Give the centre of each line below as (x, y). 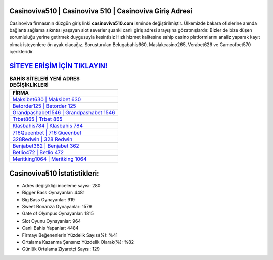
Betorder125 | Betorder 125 (44, 106)
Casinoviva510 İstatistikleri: (54, 173)
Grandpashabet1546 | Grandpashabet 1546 (64, 113)
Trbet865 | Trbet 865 (37, 119)
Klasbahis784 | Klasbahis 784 (48, 126)
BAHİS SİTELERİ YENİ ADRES (45, 79)
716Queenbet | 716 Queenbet (47, 133)
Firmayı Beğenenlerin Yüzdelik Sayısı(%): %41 (70, 235)
